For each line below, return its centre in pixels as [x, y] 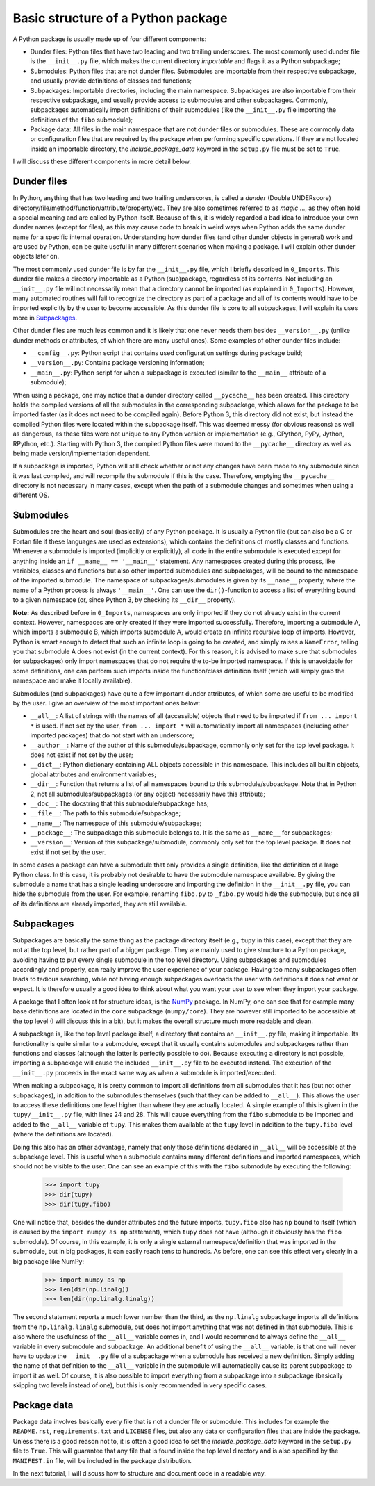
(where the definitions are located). [63, 1134]
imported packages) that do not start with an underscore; [112, 735]
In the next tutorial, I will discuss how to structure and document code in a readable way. [140, 1473]
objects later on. [36, 256]
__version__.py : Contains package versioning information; [117, 363]
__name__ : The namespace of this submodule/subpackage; [116, 823]
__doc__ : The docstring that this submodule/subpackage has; [119, 803]
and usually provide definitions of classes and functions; [111, 81]
